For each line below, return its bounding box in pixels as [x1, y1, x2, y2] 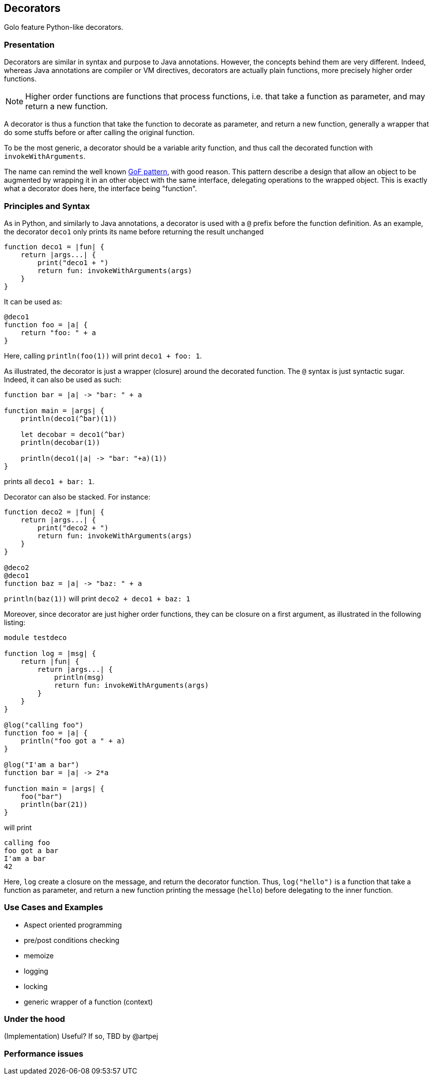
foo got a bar [4, 846, 59, 855]
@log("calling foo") [4, 720, 84, 729]
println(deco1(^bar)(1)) [20, 414, 117, 423]
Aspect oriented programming [24, 920, 122, 929]
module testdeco [4, 633, 67, 642]
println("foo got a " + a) [20, 736, 125, 745]
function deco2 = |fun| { [4, 507, 105, 516]
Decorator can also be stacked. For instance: [4, 492, 150, 501]
